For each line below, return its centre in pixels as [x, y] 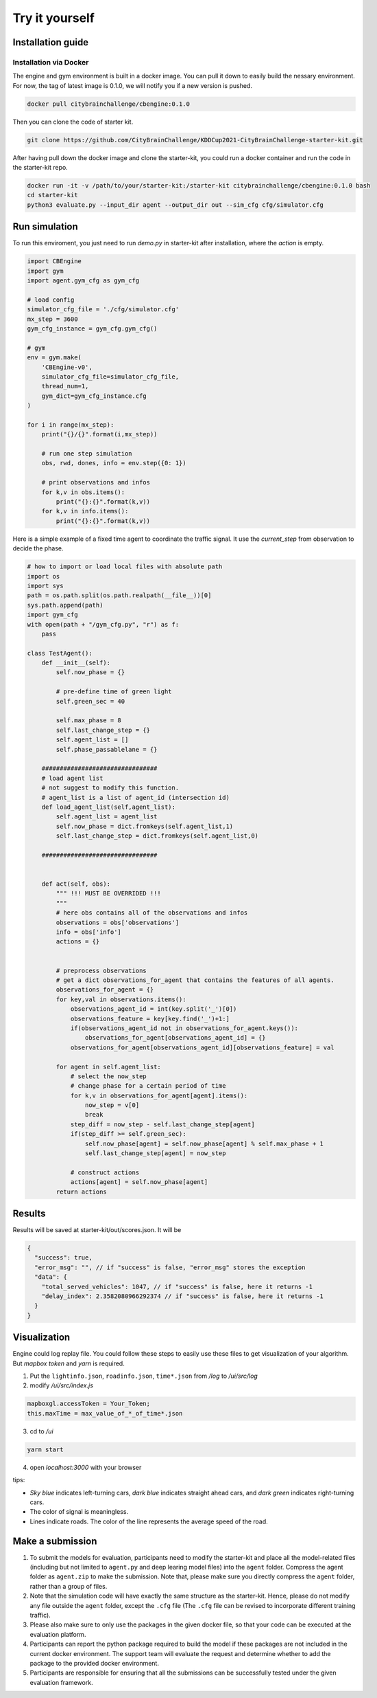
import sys [45, 585]
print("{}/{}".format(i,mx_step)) [99, 434]
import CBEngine [54, 261]
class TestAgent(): [60, 653]
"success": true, [63, 1258]
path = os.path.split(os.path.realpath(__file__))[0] [119, 595]
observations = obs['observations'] [118, 922]
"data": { [51, 1277]
